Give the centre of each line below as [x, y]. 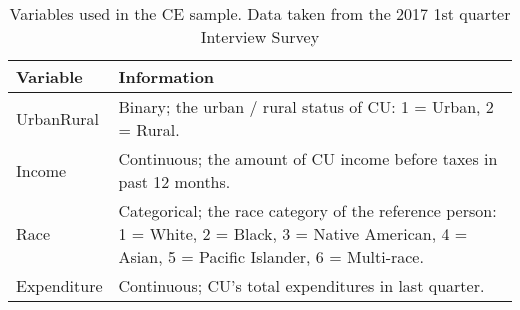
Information [166, 76]
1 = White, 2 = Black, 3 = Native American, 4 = [293, 233]
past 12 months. [174, 181]
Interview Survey [260, 36]
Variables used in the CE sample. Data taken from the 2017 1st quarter [260, 13]
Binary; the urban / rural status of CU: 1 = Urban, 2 [306, 106]
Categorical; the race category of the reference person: [307, 210]
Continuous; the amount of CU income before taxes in [308, 158]
